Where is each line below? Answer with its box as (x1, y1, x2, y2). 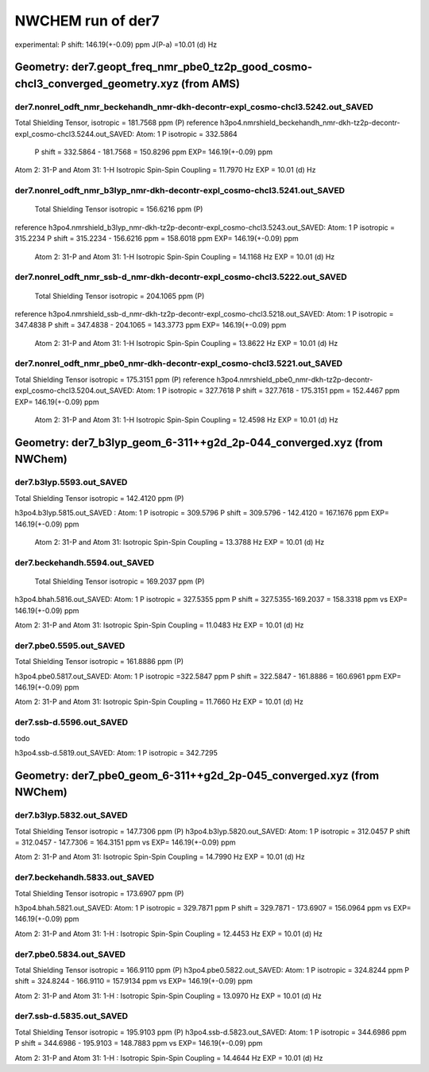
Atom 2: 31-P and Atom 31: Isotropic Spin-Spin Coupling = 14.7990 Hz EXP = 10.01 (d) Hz (14, 852, 305, 862)
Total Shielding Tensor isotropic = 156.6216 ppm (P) (34, 204, 203, 214)
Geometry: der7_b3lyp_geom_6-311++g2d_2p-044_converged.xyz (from (14, 436, 383, 449)
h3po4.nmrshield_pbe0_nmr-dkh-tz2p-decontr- (216, 375, 373, 384)
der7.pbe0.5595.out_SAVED (14, 640, 126, 651)
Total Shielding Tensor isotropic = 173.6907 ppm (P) (14, 888, 184, 898)
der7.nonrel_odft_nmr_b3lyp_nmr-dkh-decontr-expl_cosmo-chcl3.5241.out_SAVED (14, 185, 346, 196)
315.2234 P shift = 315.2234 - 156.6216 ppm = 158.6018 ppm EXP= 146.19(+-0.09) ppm (14, 234, 300, 243)
